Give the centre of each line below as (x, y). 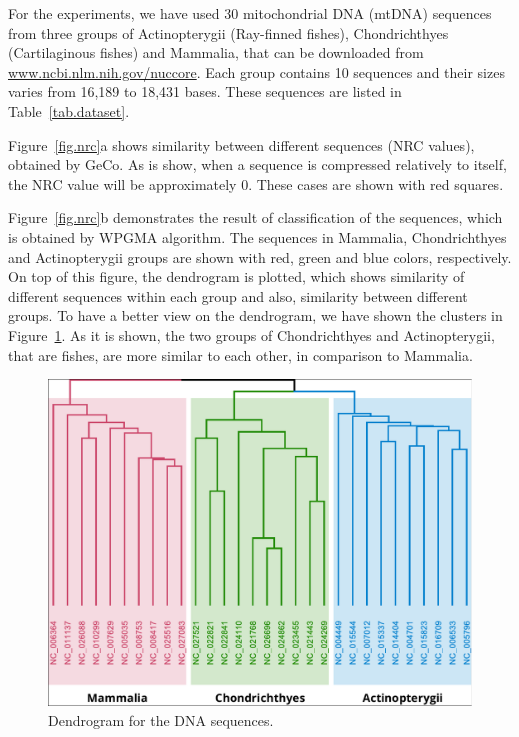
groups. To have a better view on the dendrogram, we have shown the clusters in (255, 315)
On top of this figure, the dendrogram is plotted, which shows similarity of (236, 276)
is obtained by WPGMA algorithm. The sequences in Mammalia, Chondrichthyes (257, 236)
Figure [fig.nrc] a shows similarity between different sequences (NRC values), (241, 144)
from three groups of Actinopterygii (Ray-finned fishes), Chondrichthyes (228, 32)
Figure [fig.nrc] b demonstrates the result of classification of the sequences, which (255, 217)
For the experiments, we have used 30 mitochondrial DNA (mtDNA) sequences (250, 13)
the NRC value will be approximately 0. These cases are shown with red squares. (256, 183)
